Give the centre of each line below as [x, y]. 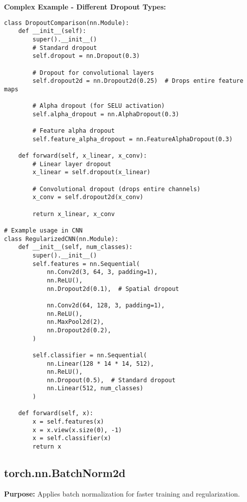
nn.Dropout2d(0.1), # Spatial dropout [113, 289]
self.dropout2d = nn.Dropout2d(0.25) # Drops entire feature [138, 81]
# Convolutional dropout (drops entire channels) [117, 189]
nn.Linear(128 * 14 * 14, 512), [100, 364]
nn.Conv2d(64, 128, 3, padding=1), [106, 305]
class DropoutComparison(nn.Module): [67, 23]
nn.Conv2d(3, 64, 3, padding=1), [102, 272]
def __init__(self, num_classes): [75, 247]
